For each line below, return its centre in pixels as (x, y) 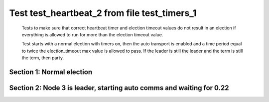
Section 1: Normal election (51, 72)
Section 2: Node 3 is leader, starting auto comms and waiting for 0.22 (119, 88)
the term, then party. (43, 58)
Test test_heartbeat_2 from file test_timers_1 (103, 13)
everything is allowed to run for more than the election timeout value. (92, 34)
